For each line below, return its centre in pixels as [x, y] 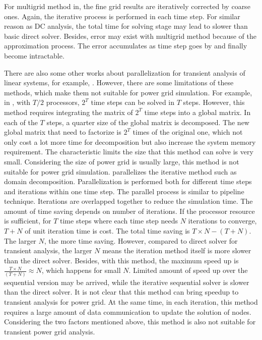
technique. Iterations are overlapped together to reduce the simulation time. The [128, 201]
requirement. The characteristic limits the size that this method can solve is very [129, 152]
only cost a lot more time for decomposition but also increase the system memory [130, 141]
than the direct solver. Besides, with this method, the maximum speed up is [121, 260]
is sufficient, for [28, 221]
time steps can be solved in [133, 102]
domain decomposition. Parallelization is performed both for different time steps [128, 181]
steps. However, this [214, 102]
